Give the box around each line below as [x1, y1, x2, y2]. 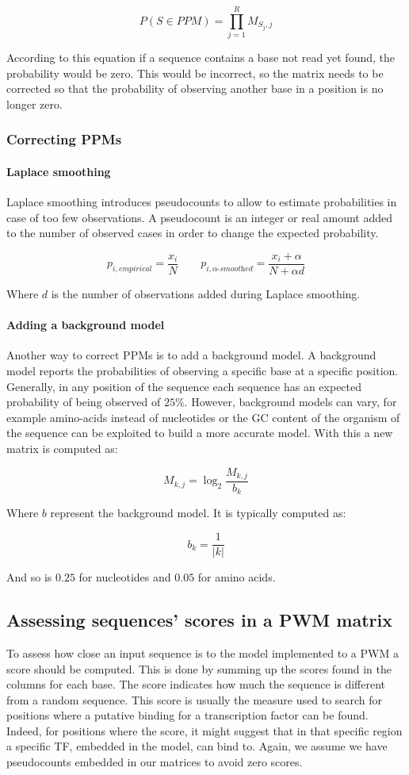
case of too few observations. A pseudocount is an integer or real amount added [6, 209, 393, 225]
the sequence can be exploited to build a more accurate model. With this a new [6, 424, 393, 441]
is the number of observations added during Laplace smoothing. [51, 285, 361, 301]
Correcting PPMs [6, 129, 122, 149]
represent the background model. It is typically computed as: [50, 505, 346, 521]
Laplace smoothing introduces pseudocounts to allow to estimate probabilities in [6, 194, 397, 210]
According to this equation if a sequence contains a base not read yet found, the [6, 49, 395, 66]
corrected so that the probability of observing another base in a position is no [6, 80, 384, 97]
